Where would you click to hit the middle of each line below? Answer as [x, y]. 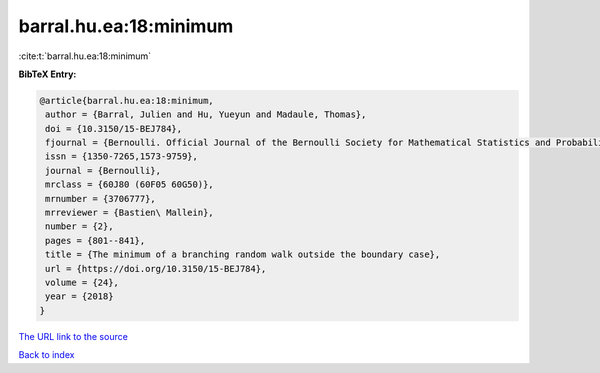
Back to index [46, 355]
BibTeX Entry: [47, 74]
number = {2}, [79, 226]
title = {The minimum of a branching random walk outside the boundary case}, [243, 254]
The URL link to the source [73, 336]
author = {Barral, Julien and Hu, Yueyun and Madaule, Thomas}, [206, 114]
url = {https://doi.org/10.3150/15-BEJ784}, [156, 268]
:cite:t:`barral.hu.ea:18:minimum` [85, 56]
